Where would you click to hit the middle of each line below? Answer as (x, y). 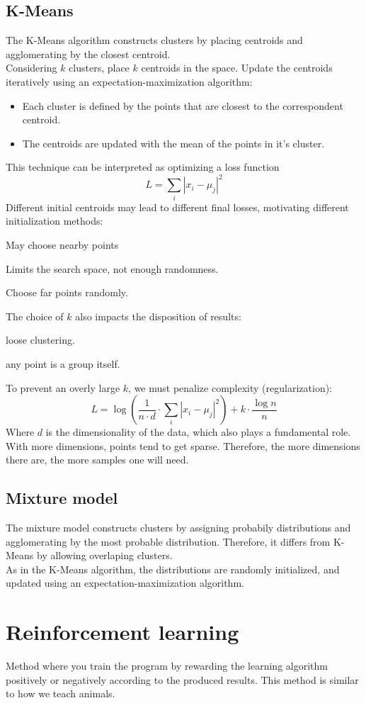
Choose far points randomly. (67, 292)
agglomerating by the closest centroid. (88, 54)
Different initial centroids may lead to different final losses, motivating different (177, 207)
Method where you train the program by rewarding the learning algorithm (167, 666)
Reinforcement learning (122, 632)
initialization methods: (55, 221)
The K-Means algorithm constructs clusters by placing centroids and (154, 40)
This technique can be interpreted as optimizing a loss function (143, 167)
